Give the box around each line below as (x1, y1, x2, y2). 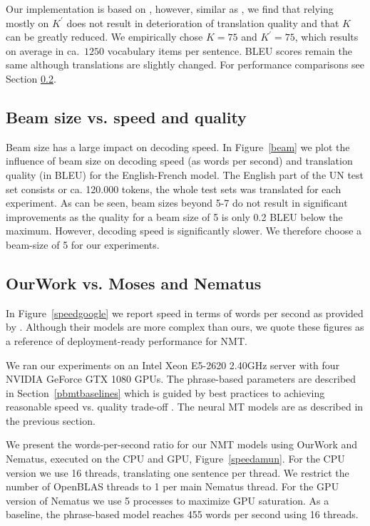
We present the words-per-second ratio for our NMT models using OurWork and (6, 437, 358, 452)
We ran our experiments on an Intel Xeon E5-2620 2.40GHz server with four (6, 357, 340, 372)
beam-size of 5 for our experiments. (6, 237, 160, 252)
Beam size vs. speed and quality (6, 105, 247, 128)
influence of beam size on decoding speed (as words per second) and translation (6, 153, 353, 168)
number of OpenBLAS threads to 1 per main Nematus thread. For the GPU (6, 479, 339, 494)
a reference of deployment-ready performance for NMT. (6, 333, 247, 348)
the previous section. (6, 413, 96, 428)
